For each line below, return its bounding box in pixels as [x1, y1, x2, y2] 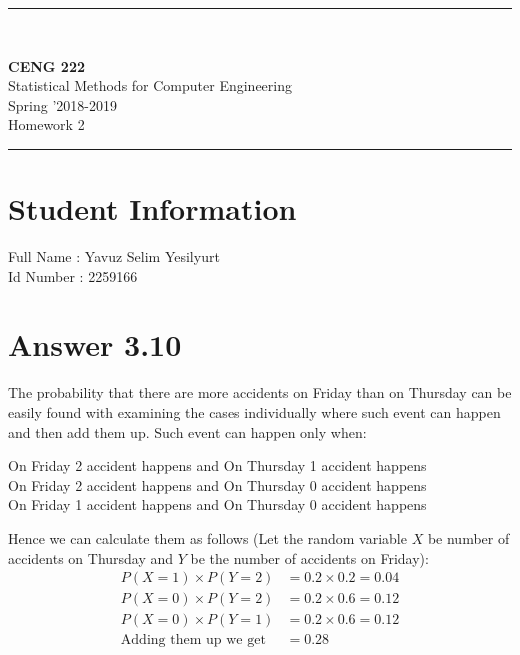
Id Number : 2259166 [8, 265, 138, 286]
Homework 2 [8, 114, 85, 135]
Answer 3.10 [8, 324, 182, 365]
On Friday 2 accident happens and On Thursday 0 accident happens [8, 474, 427, 495]
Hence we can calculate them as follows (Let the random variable [8, 527, 407, 548]
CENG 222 [8, 55, 85, 76]
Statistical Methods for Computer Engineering [8, 75, 293, 96]
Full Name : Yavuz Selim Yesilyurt [8, 246, 220, 267]
